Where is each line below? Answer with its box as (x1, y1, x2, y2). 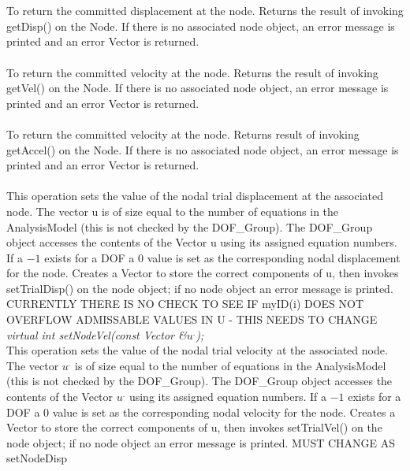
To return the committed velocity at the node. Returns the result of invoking (6, 64, 378, 80)
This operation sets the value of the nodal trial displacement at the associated (6, 187, 384, 204)
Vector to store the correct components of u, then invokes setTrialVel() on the (6, 419, 382, 436)
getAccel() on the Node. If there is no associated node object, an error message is (6, 141, 399, 158)
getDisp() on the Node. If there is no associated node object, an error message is (6, 17, 395, 34)
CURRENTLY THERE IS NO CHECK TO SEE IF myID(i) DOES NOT (6, 295, 364, 312)
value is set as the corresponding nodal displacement (147, 249, 401, 265)
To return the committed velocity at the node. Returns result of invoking (6, 125, 360, 142)
